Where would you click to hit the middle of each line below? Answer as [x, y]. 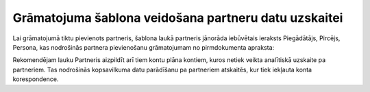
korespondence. [36, 79]
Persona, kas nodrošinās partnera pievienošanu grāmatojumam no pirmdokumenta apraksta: [144, 47]
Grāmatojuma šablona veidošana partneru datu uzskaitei [178, 18]
